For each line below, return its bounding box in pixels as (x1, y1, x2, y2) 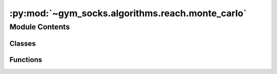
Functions (9, 55, 43, 64)
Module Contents (9, 22, 70, 31)
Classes (9, 39, 36, 48)
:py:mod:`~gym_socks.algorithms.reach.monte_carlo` (9, 8, 247, 19)
